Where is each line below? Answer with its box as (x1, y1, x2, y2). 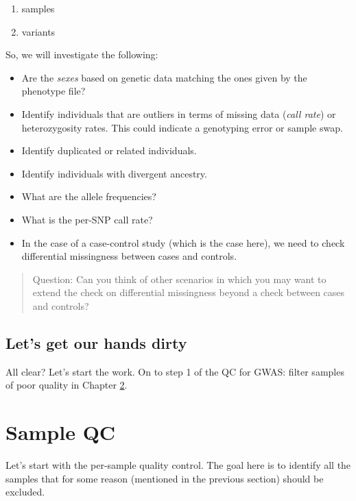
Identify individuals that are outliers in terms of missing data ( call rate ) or (21, 106, 336, 121)
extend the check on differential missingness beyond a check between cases (32, 285, 345, 300)
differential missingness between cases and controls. (21, 249, 237, 263)
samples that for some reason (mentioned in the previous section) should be (5, 471, 324, 485)
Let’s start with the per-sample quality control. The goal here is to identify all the (5, 458, 351, 472)
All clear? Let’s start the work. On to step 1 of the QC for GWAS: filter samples (5, 364, 344, 378)
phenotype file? (21, 84, 86, 98)
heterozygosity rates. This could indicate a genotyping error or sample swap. (21, 120, 343, 134)
